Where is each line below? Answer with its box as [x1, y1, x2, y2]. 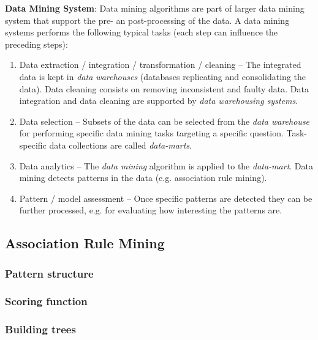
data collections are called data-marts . [49, 138, 192, 151]
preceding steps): [5, 37, 68, 50]
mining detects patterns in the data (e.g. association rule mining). [19, 171, 267, 184]
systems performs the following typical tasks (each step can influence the [5, 26, 278, 39]
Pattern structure [5, 265, 94, 281]
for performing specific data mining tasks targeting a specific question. [19, 127, 284, 139]
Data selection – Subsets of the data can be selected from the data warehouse [19, 114, 310, 127]
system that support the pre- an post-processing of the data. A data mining [5, 13, 290, 26]
